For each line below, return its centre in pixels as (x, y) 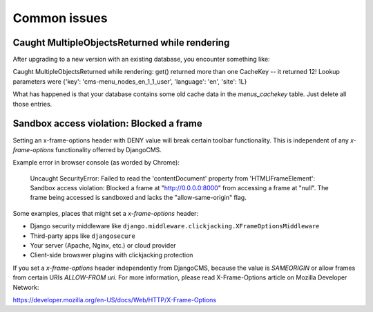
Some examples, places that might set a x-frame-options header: (106, 213)
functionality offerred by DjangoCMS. (109, 149)
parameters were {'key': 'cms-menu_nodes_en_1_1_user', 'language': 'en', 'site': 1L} (130, 81)
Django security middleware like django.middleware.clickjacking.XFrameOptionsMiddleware (175, 226)
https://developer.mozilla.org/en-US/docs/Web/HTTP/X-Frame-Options (115, 300)
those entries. (32, 104)
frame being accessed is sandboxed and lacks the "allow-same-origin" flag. (138, 198)
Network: (26, 287)
